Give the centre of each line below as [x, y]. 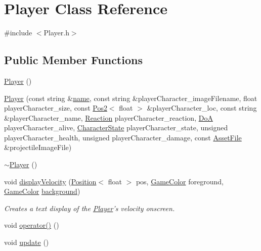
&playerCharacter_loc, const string [202, 108]
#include [18, 33]
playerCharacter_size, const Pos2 [56, 108]
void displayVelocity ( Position [50, 181]
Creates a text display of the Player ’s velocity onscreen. [90, 208]
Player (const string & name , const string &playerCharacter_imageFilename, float [131, 98]
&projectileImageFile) [38, 147]
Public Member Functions [73, 60]
